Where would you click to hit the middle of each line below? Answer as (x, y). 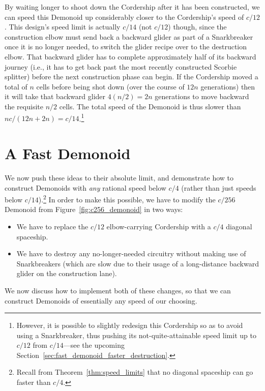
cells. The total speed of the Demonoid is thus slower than (150, 106)
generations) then (228, 86)
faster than (34, 382)
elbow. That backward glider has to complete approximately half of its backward (130, 56)
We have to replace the (52, 226)
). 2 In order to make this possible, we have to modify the (127, 199)
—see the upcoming (94, 345)
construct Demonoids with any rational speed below (85, 187)
